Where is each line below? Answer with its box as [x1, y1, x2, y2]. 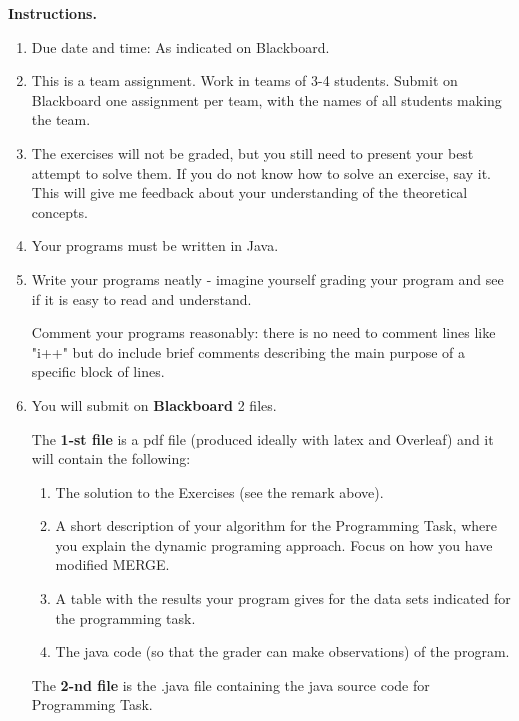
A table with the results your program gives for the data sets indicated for [55, 588, 511, 609]
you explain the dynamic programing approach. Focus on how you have [55, 534, 493, 555]
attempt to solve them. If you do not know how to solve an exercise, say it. [31, 162, 491, 183]
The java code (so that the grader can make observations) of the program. [55, 641, 510, 662]
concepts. [31, 201, 88, 222]
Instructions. [8, 3, 97, 23]
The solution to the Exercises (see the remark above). [55, 481, 384, 502]
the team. [31, 109, 91, 130]
